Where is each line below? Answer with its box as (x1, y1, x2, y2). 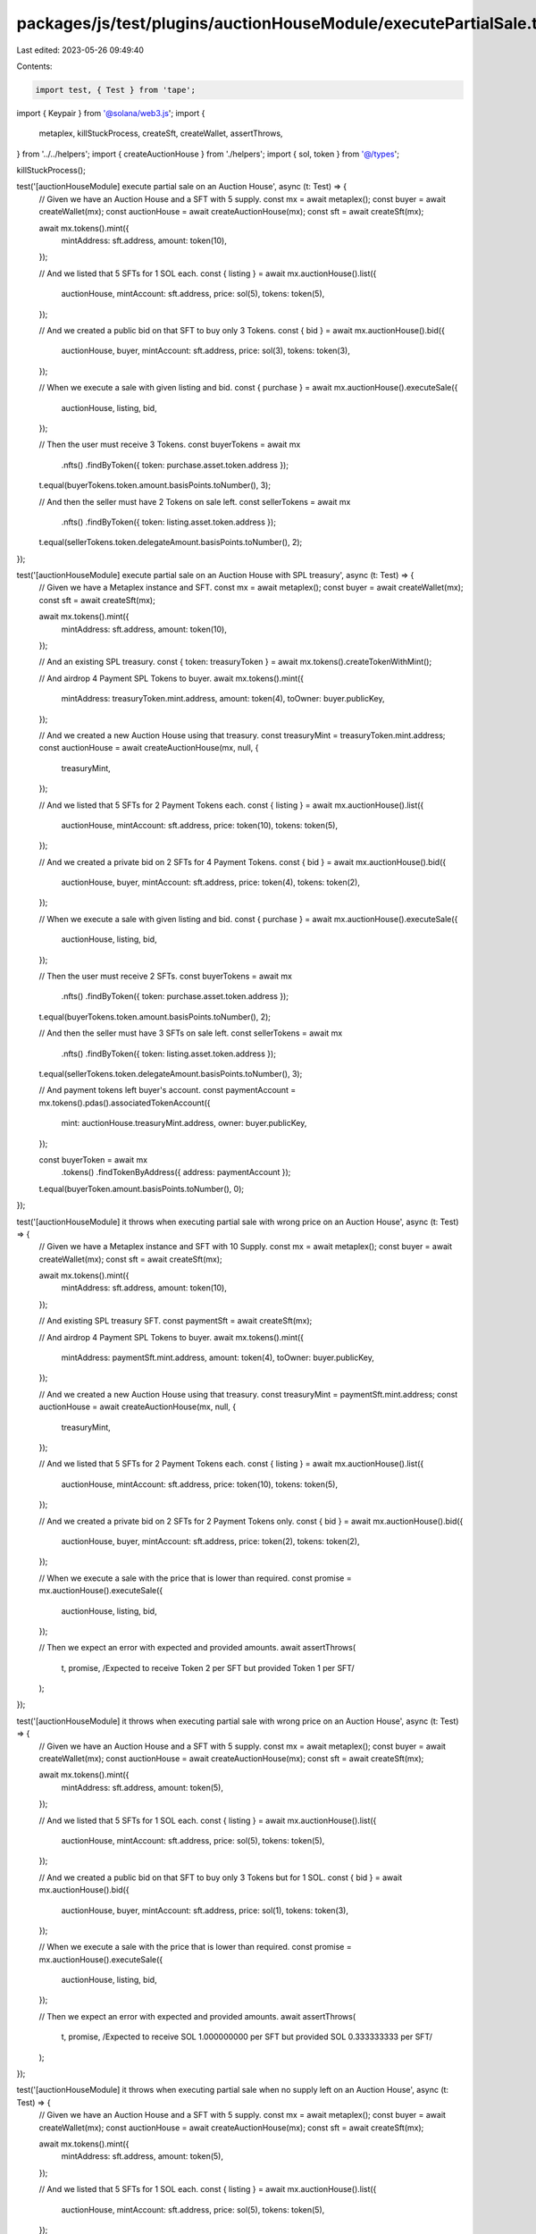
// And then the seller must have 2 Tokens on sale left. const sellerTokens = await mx (38, 496, 351, 507)
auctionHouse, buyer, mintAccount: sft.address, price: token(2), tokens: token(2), (61, 1535, 360, 1546)
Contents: (16, 61, 53, 71)
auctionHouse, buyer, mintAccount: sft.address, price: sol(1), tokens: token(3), (61, 1904, 348, 1916)
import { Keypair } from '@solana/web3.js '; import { (16, 107, 205, 118)
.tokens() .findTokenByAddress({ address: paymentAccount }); (61, 1167, 291, 1178)
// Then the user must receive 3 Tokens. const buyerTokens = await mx (38, 439, 301, 450)
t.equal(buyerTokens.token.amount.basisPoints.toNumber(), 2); (38, 1011, 272, 1022)
